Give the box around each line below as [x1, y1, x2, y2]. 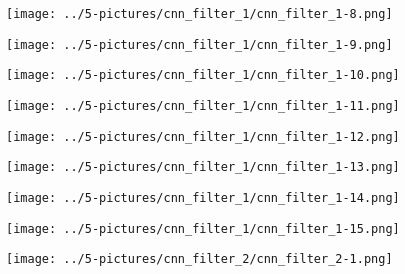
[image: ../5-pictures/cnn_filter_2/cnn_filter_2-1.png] [6, 252, 393, 267]
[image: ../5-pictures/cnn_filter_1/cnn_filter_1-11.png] [6, 98, 400, 113]
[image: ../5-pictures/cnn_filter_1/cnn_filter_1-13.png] [6, 160, 400, 175]
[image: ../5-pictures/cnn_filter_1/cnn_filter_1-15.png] [6, 221, 400, 236]
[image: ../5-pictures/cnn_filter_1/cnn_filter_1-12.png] [6, 129, 400, 144]
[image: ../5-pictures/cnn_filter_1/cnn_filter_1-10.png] [6, 68, 400, 83]
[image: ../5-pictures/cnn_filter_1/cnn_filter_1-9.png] [6, 37, 393, 52]
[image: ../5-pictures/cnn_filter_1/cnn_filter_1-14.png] [6, 190, 400, 205]
